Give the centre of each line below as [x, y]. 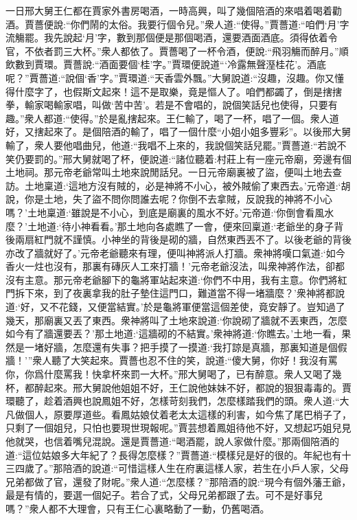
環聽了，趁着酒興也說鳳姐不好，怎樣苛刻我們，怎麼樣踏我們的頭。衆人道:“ [173, 401]
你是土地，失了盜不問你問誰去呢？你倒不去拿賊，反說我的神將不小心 [178, 199]
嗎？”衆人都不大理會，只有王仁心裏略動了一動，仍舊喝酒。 [138, 508]
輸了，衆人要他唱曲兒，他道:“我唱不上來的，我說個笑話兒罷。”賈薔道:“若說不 [176, 145]
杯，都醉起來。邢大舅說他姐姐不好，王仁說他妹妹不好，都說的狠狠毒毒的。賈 [178, 387]
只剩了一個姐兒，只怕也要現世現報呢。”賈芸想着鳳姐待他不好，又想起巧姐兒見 [178, 428]
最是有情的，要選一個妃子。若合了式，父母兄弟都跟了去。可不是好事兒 [164, 495]
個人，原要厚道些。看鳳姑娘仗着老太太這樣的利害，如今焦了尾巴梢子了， [188, 414]
